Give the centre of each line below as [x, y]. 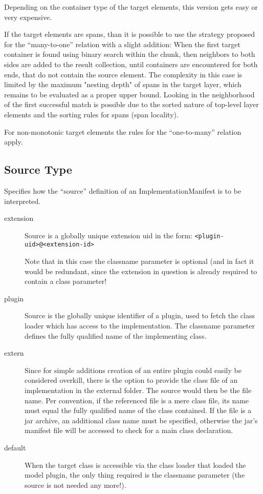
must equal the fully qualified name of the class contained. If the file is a [138, 410]
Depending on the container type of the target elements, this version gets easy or [131, 7]
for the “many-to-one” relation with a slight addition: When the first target [122, 44]
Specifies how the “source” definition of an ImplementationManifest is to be [123, 190]
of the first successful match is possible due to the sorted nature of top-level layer [131, 104]
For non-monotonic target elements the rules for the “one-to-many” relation [123, 131]
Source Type [38, 169]
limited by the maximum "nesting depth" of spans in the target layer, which [123, 84]
